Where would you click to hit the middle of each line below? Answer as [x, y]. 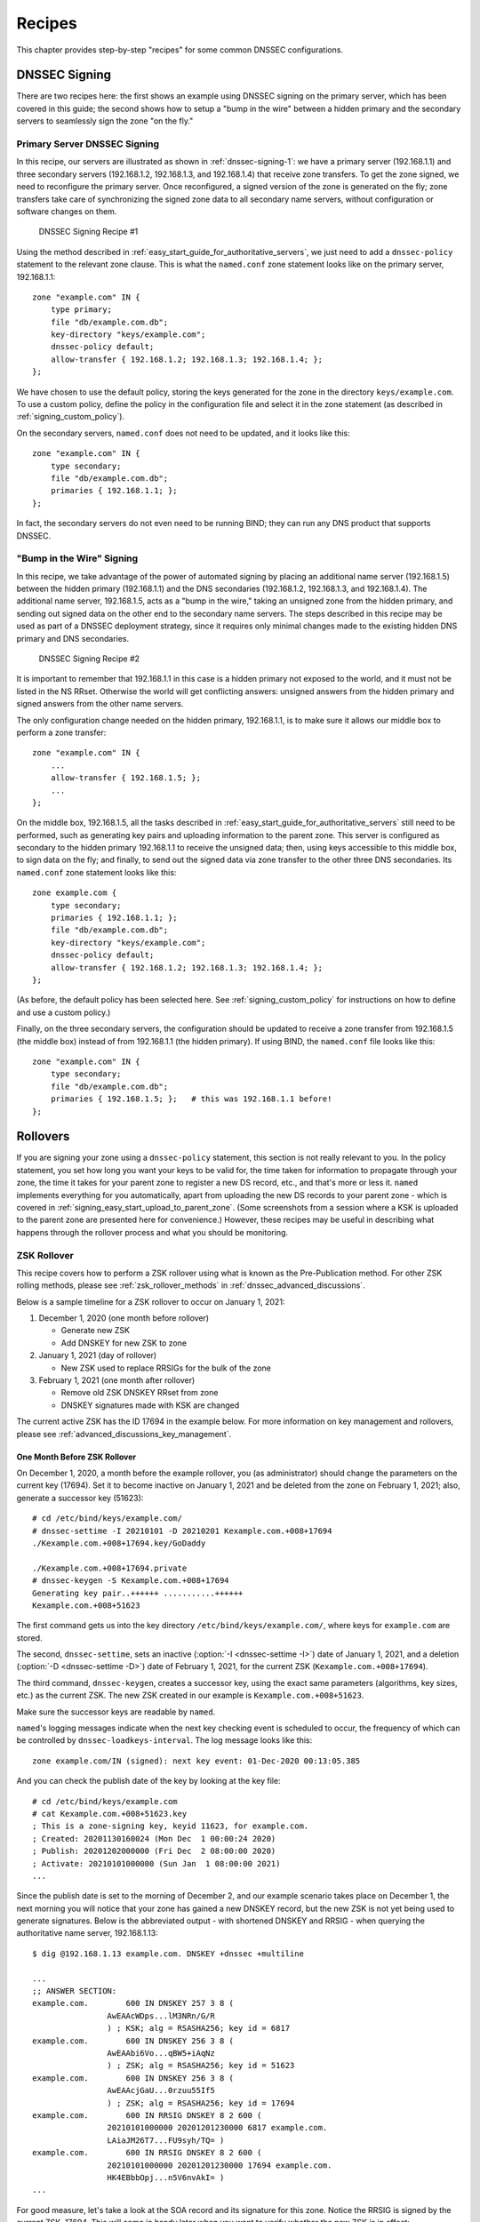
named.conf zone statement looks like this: [96, 872]
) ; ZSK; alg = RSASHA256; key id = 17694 [201, 2103]
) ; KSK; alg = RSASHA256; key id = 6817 [199, 2028]
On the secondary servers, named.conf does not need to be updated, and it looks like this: [183, 433]
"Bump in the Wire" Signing [77, 558]
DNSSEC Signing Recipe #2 [89, 659]
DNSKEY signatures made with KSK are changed [150, 1405]
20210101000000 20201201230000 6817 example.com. [217, 2128]
